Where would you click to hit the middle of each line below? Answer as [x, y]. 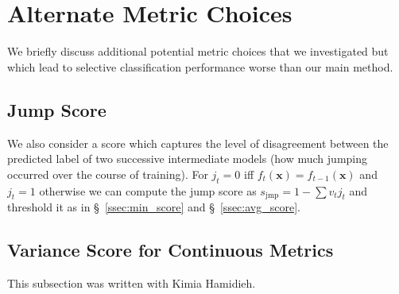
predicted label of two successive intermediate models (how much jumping [188, 159]
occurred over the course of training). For [108, 174]
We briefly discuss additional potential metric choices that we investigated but [198, 51]
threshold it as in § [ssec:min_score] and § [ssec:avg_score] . [154, 207]
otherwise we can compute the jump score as [148, 190]
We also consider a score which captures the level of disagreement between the [198, 143]
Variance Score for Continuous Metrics [170, 250]
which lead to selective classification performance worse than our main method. [200, 66]
